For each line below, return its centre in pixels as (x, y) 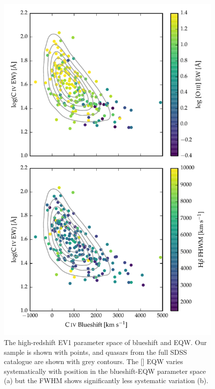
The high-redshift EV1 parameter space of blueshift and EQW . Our (106, 342)
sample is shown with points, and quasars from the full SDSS (96, 352)
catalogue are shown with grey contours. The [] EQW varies (94, 361)
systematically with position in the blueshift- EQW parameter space (105, 371)
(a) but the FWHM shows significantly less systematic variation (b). (106, 380)
